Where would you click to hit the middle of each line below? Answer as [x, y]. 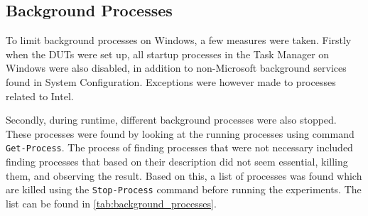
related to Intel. [40, 96]
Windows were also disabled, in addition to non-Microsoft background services [176, 68]
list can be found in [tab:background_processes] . [111, 203]
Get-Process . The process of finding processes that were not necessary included [179, 147]
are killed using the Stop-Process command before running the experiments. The [184, 189]
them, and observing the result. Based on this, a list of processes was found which [184, 175]
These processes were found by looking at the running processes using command [180, 133]
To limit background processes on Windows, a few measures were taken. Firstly [179, 40]
